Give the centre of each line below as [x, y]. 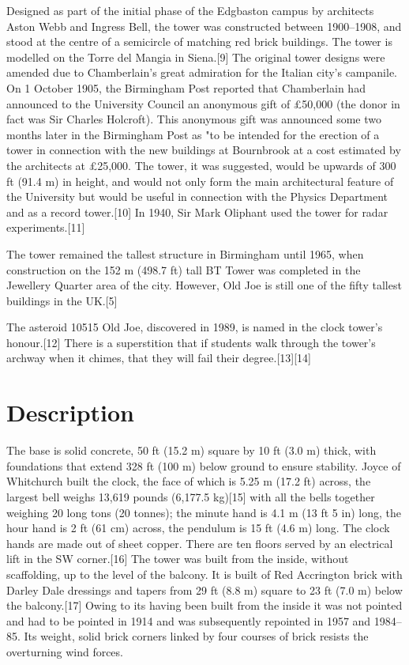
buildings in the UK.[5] [62, 300]
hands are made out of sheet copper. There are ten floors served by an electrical [200, 543]
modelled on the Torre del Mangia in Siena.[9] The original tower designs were [196, 57]
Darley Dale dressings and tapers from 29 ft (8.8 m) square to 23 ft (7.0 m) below [204, 589]
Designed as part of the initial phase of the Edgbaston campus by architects [190, 10]
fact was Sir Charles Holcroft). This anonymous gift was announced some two [194, 119]
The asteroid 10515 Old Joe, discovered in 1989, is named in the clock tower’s [195, 327]
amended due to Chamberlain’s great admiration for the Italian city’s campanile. [202, 72]
